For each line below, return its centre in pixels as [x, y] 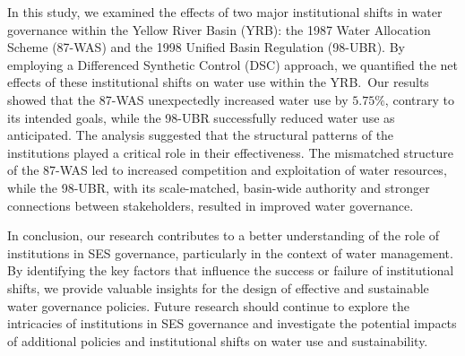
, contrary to [419, 99]
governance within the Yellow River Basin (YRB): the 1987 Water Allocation [219, 29]
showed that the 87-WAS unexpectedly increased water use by [178, 99]
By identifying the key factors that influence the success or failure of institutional [231, 270]
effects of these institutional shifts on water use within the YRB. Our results [218, 82]
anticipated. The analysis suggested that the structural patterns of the [201, 135]
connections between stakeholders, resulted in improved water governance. [211, 205]
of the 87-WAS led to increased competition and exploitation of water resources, [227, 170]
